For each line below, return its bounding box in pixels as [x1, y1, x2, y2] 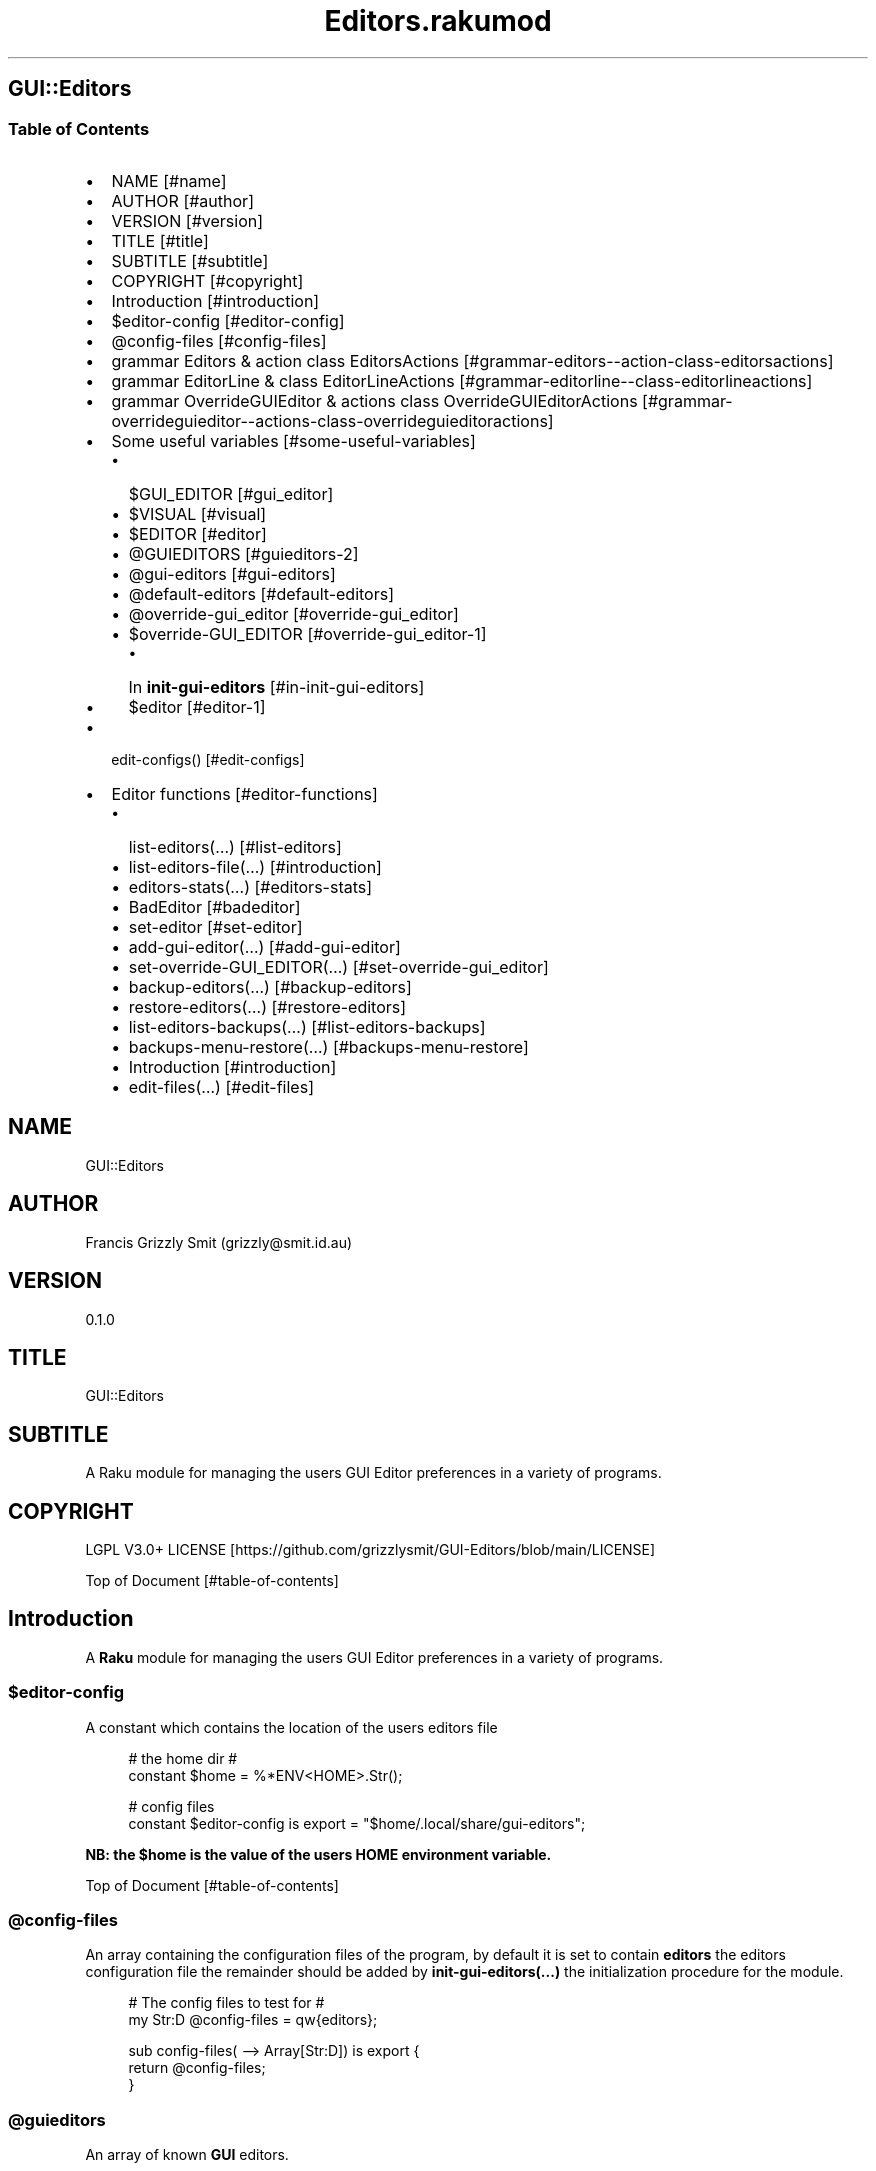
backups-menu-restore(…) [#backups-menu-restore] [128, 1036, 529, 1057]
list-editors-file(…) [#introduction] [128, 856, 382, 877]
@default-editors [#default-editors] [128, 583, 395, 604]
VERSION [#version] [111, 210, 264, 231]
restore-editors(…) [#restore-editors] [128, 996, 407, 1017]
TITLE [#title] [111, 230, 209, 251]
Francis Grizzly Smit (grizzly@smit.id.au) [85, 1233, 353, 1251]
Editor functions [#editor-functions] [111, 783, 378, 804]
